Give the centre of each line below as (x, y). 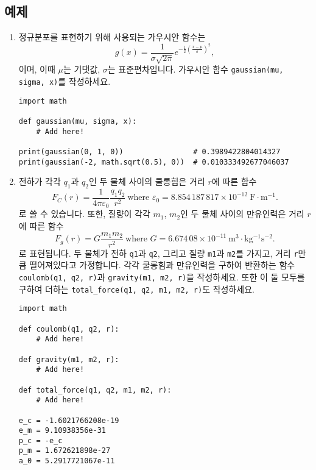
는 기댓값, (82, 69)
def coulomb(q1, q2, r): (69, 329)
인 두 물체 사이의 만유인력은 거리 (242, 214)
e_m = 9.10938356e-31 (62, 431)
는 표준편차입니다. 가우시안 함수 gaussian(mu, (195, 69)
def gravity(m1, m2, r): (69, 359)
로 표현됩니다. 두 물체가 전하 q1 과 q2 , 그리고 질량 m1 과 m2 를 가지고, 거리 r (158, 253)
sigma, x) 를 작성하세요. (65, 81)
